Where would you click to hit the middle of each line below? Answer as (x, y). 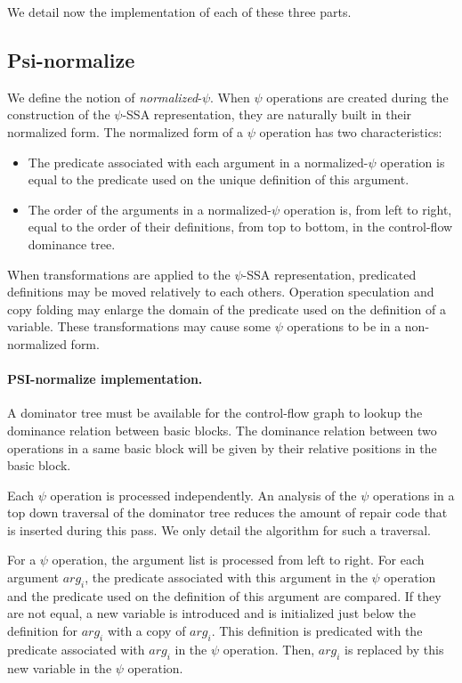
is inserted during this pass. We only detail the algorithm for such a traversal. (219, 529)
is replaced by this (394, 649)
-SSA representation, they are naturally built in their (267, 114)
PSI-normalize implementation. (105, 379)
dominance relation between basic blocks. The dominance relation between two (222, 430)
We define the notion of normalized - (105, 97)
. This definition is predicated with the (317, 631)
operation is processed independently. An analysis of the (203, 495)
